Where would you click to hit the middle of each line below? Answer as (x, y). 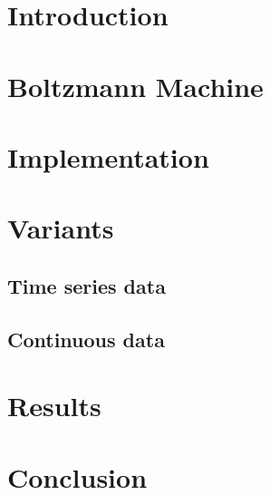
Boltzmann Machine (135, 86)
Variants (61, 228)
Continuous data (86, 339)
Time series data (87, 285)
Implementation (108, 156)
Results (54, 406)
